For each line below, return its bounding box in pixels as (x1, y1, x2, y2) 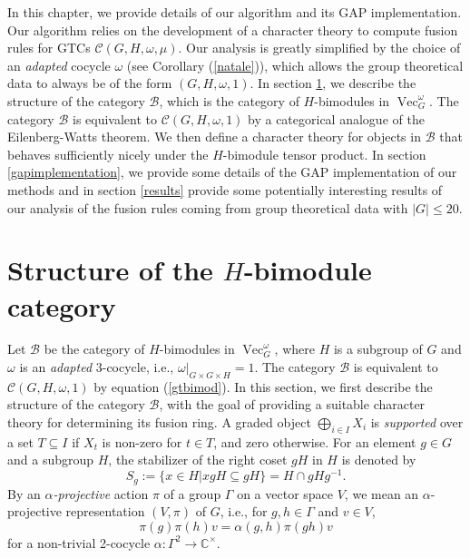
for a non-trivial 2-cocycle (7, 533, 151, 552)
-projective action (53, 484, 149, 503)
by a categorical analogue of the (248, 109, 425, 128)
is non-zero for (102, 432, 182, 451)
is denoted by (341, 450, 416, 469)
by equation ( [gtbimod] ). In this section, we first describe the (93, 377, 433, 396)
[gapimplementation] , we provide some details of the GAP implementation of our (7, 162, 457, 181)
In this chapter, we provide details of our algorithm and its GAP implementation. (7, 3, 462, 21)
